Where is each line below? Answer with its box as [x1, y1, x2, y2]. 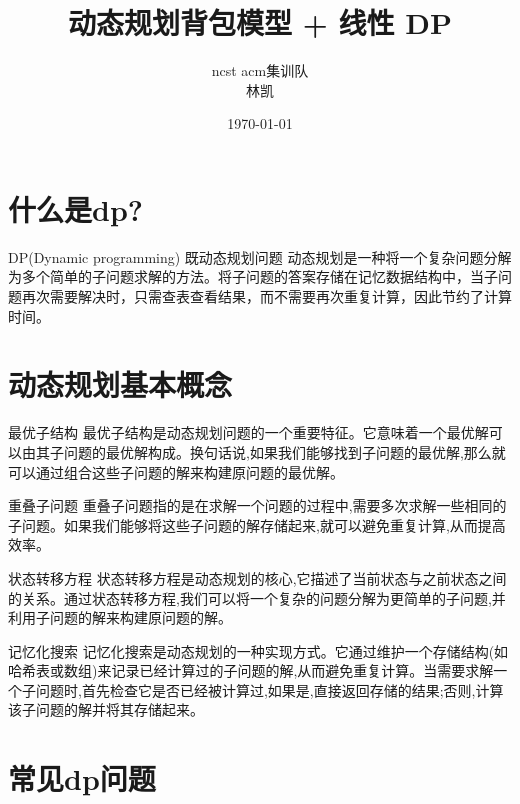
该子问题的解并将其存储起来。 [8, 699, 204, 720]
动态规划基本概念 [8, 364, 233, 405]
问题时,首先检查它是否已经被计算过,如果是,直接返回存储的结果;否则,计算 [35, 679, 504, 700]
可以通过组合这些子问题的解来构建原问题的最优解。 [8, 461, 344, 482]
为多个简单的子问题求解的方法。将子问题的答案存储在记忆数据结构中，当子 [8, 266, 498, 287]
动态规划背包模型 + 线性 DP [68, 2, 452, 43]
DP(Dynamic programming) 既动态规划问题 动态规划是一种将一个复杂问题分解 [8, 246, 512, 267]
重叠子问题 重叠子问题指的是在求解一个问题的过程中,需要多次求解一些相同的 [8, 495, 507, 516]
